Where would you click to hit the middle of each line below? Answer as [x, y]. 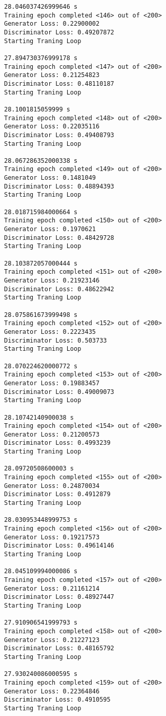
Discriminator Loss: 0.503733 [56, 340]
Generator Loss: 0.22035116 [52, 127]
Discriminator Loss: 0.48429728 [59, 238]
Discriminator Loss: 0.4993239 [57, 443]
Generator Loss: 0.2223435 [50, 332]
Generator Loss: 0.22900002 [52, 24]
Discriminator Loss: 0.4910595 [57, 700]
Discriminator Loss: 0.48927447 [59, 597]
